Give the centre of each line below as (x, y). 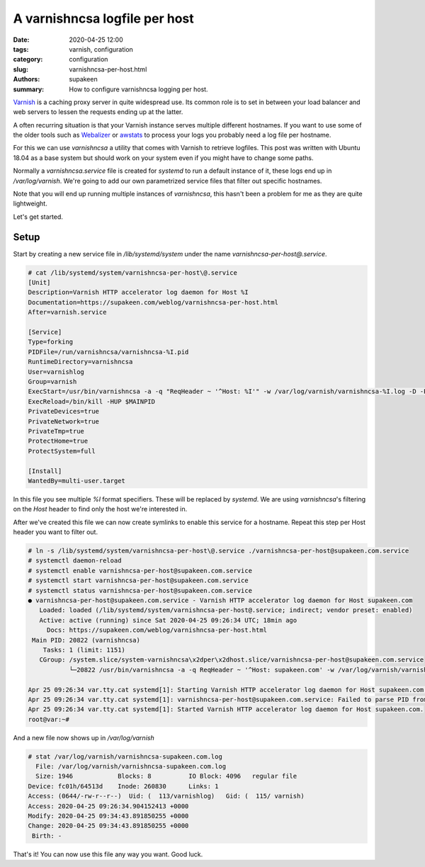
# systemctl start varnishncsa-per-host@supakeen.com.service (138, 580)
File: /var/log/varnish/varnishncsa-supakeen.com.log (131, 766)
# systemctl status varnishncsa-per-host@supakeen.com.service (140, 590)
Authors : (27, 79)
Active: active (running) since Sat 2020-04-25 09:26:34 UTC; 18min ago (168, 620)
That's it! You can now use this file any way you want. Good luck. (108, 854)
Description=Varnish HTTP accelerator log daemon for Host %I (138, 293)
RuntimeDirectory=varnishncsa (80, 362)
